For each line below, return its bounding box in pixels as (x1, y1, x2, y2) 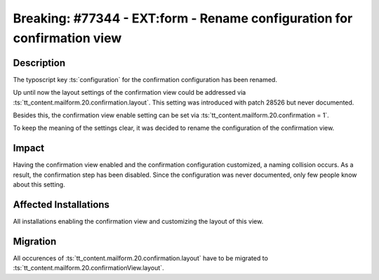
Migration (13, 235, 57, 247)
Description (13, 57, 66, 69)
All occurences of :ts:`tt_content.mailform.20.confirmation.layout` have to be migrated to (13, 253, 268, 262)
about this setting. (13, 180, 66, 189)
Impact (13, 142, 45, 154)
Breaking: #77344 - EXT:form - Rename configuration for (13, 11, 353, 26)
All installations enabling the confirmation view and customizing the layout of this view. (13, 218, 264, 226)
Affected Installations (13, 199, 110, 211)
